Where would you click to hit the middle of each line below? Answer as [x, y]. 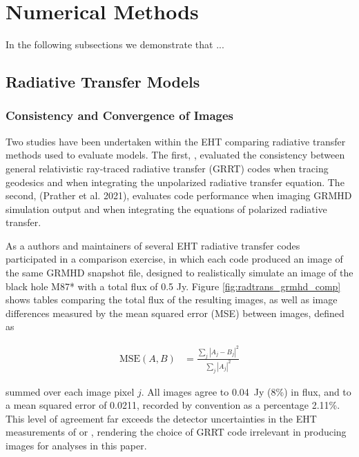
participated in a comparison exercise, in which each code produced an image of [174, 259]
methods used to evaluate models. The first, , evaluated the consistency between [175, 155]
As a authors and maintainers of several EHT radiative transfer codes [153, 245]
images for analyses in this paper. [76, 445]
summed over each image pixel [70, 391]
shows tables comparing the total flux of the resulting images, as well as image [172, 299]
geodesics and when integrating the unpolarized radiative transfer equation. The [175, 182]
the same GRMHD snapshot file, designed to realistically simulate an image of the [179, 273]
